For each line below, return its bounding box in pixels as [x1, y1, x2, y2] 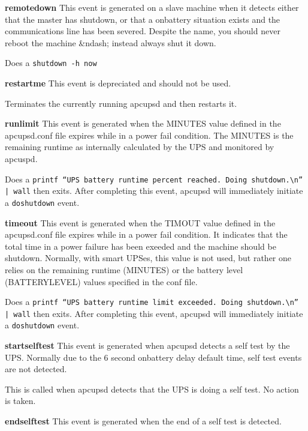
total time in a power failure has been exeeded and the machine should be [5, 240, 276, 252]
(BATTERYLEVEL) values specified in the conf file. [5, 275, 198, 288]
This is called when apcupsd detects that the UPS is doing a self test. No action [5, 382, 299, 395]
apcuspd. [5, 152, 38, 164]
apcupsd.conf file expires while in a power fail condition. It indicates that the [5, 228, 288, 241]
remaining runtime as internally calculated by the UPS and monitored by [5, 140, 274, 153]
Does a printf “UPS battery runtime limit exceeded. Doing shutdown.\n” [5, 295, 298, 308]
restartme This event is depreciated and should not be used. [5, 77, 231, 89]
